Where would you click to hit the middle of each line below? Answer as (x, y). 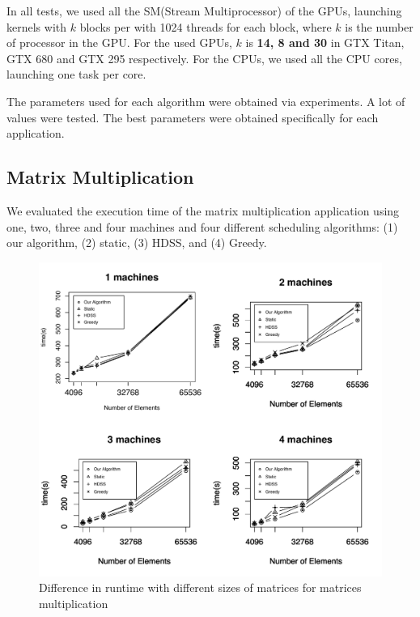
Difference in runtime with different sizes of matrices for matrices (200, 587)
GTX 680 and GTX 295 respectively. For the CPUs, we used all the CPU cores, (204, 58)
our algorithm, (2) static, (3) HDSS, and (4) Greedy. (137, 243)
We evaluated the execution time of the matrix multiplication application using (203, 210)
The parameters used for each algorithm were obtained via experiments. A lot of (206, 101)
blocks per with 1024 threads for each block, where (206, 26)
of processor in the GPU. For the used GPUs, (119, 43)
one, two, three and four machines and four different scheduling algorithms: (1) (202, 226)
